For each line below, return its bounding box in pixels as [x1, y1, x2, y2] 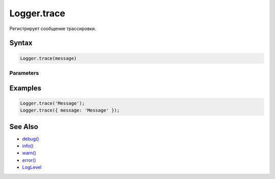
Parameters [9, 69, 39, 76]
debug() [22, 136, 39, 142]
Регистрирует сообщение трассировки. [9, 25, 96, 32]
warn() [22, 150, 37, 156]
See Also [9, 122, 38, 131]
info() [22, 143, 34, 149]
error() [22, 157, 36, 163]
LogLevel [22, 164, 42, 170]
